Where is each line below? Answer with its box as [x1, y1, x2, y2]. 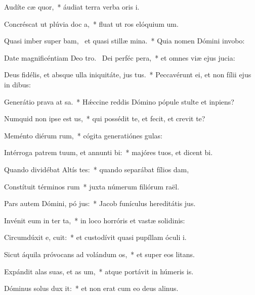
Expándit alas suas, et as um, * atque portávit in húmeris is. [4, 266, 194, 276]
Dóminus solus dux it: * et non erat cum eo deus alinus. [4, 283, 179, 293]
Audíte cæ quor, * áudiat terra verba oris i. [4, 2, 140, 12]
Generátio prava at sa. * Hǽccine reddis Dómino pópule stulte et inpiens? [4, 96, 234, 107]
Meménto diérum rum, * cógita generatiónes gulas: [4, 130, 162, 140]
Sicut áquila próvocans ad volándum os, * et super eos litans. [4, 249, 195, 259]
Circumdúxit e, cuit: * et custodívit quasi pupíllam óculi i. [4, 232, 187, 242]
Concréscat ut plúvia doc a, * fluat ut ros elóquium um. [4, 18, 179, 29]
